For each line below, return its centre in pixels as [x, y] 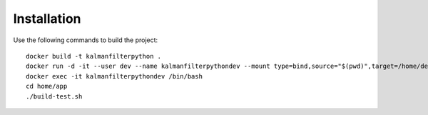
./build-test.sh [54, 96]
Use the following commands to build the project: [86, 40]
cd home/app [47, 86]
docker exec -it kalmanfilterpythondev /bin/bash [114, 76]
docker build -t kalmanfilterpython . [94, 56]
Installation [47, 19]
